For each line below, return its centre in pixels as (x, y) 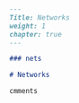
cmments (24, 91)
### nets (26, 59)
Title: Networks (39, 17)
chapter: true (36, 34)
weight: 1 (28, 26)
